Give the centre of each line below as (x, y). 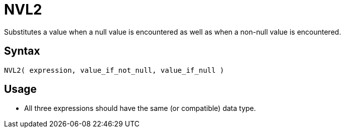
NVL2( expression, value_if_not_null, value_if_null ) (114, 70)
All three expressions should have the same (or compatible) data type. (140, 108)
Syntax (22, 51)
